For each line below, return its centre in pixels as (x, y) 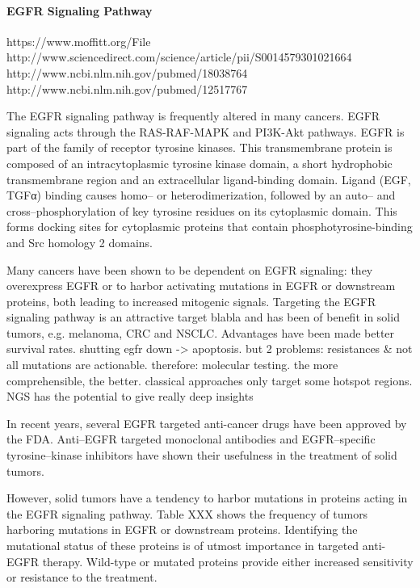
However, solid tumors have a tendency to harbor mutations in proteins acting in (207, 498)
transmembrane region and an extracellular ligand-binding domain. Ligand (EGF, (209, 179)
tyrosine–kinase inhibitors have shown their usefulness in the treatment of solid (202, 455)
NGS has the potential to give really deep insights (130, 396)
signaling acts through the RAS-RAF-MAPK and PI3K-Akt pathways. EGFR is (206, 131)
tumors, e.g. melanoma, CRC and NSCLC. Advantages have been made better (201, 332)
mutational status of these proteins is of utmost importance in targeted (183, 546)
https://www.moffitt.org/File (79, 41)
